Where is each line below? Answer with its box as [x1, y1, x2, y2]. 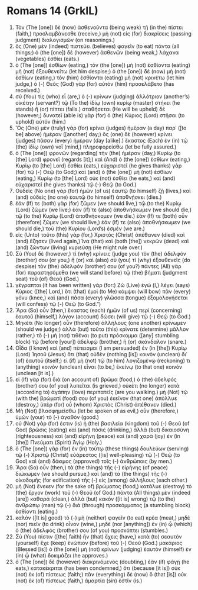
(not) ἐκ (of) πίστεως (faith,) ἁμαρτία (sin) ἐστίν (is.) [15, 577, 143, 584]
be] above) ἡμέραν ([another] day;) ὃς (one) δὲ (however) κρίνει [15, 130, 173, 137]
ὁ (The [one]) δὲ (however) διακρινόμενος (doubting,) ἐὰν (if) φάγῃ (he [15, 558, 190, 565]
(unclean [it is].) [15, 369, 54, 376]
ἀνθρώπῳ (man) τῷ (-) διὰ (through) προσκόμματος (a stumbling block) [15, 501, 191, 508]
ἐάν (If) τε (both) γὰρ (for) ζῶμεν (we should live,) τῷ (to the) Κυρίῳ [15, 199, 181, 207]
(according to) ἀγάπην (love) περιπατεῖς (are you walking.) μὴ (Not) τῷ [15, 388, 188, 395]
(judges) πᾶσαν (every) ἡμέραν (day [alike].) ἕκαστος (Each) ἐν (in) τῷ [15, 137, 188, 144]
